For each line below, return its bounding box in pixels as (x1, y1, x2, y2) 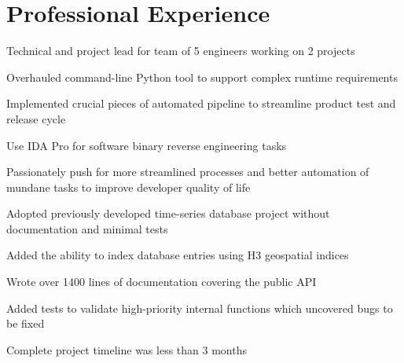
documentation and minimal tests (6, 220, 168, 236)
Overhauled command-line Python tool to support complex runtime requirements (6, 68, 398, 85)
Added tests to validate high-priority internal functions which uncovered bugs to (6, 299, 393, 316)
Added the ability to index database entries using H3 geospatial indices (6, 247, 349, 263)
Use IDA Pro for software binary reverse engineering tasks (6, 137, 287, 153)
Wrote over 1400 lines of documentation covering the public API (6, 273, 317, 290)
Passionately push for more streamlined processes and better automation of (6, 163, 369, 180)
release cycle (6, 110, 66, 126)
